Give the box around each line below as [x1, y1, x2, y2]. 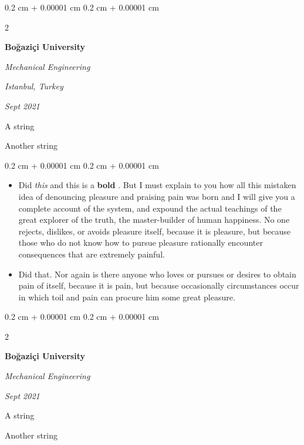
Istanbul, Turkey [5, 80, 63, 92]
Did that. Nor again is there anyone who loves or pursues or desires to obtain [18, 267, 296, 280]
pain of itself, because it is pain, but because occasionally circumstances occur [18, 279, 299, 292]
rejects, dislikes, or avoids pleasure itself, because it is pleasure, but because [18, 225, 291, 237]
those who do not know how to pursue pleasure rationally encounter [18, 236, 263, 249]
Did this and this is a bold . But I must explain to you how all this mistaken [18, 179, 296, 191]
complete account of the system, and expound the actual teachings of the [18, 202, 282, 214]
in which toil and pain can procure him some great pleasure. [18, 290, 235, 303]
